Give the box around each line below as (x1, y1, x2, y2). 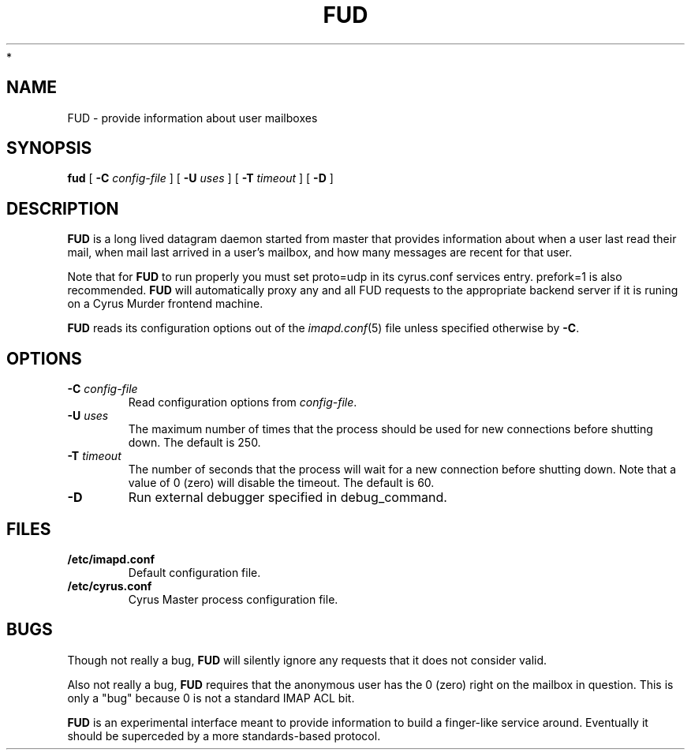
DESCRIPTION (6, 198, 119, 219)
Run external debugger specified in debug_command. (128, 489, 447, 506)
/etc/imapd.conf (67, 552, 155, 566)
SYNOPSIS (6, 138, 92, 159)
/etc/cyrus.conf (67, 578, 152, 593)
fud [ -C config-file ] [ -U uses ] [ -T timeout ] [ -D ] (67, 171, 334, 185)
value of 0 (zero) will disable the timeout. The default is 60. (128, 476, 435, 490)
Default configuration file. (128, 565, 261, 579)
